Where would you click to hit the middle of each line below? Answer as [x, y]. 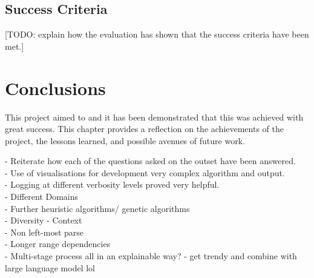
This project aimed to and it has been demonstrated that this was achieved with [154, 117]
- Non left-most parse [44, 232]
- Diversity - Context [44, 220]
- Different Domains [42, 197]
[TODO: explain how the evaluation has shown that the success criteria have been [157, 34]
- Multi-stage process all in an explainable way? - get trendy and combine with [151, 256]
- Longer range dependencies [58, 244]
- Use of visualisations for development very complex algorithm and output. [145, 172]
